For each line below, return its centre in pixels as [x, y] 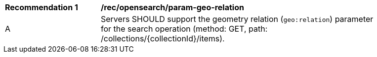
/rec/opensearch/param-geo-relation [172, 7]
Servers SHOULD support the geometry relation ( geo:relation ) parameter [237, 19]
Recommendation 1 [42, 7]
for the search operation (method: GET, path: [184, 29]
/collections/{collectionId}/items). [163, 38]
